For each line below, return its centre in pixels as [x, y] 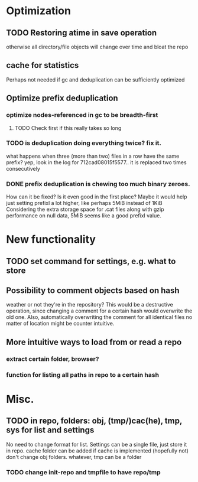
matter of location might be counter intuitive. [60, 324]
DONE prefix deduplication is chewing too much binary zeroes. [98, 184]
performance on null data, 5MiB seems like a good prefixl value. [84, 216]
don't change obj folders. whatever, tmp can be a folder [74, 457]
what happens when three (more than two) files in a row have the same [93, 156]
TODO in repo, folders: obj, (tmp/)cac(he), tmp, [94, 421]
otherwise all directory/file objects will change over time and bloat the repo [97, 47]
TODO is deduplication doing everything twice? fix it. [84, 143]
